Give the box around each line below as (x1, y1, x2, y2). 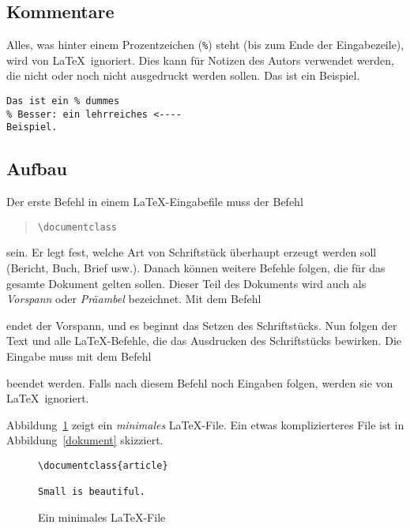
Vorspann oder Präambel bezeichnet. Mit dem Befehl (6, 290, 261, 307)
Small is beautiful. (38, 486, 146, 498)
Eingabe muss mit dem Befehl (6, 348, 152, 365)
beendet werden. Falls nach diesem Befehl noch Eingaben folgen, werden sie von (6, 374, 393, 391)
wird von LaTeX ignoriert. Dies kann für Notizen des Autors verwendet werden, (6, 51, 394, 68)
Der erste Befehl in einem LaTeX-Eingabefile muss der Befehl (6, 193, 303, 210)
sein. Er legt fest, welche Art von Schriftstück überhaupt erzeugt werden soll (6, 244, 377, 260)
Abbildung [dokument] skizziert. (6, 432, 164, 448)
